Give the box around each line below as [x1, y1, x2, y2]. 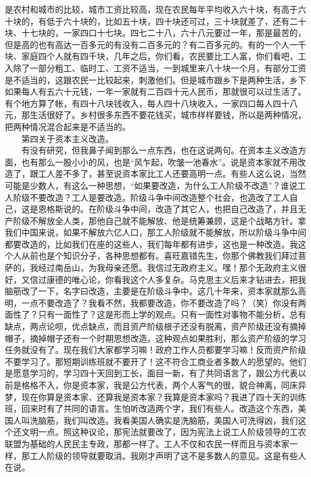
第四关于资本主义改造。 [21, 132, 114, 144]
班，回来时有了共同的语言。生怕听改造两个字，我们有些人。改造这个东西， [5, 402, 298, 415]
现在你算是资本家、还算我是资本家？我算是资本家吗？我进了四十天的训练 [21, 390, 306, 403]
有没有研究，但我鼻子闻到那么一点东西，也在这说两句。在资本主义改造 [21, 144, 298, 156]
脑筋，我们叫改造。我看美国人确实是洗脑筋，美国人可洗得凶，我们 [38, 413, 298, 426]
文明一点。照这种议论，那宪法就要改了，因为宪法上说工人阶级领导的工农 [21, 425, 306, 438]
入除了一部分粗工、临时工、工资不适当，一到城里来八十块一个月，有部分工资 [5, 61, 306, 74]
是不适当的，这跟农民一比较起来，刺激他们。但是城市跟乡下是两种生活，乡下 [5, 73, 306, 86]
